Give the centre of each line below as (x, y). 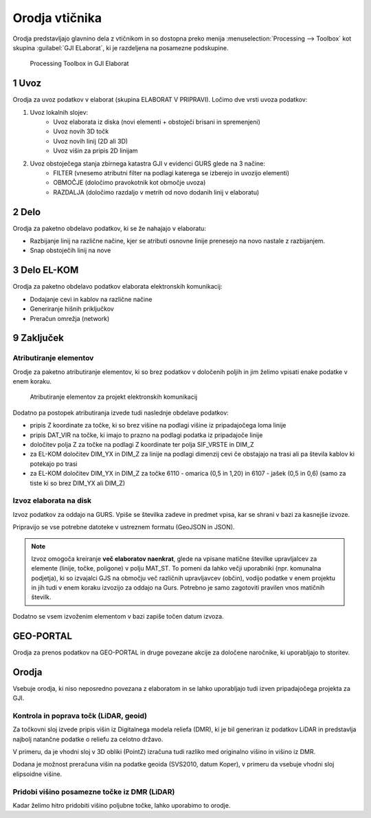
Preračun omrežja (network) (70, 318)
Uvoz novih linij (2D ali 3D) (91, 141)
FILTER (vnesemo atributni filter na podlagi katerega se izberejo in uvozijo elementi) (171, 173)
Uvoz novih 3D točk (81, 131)
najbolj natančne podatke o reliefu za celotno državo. (88, 739)
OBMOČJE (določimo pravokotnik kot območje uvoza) (130, 183)
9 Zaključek (38, 338)
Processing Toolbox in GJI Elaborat (79, 64)
